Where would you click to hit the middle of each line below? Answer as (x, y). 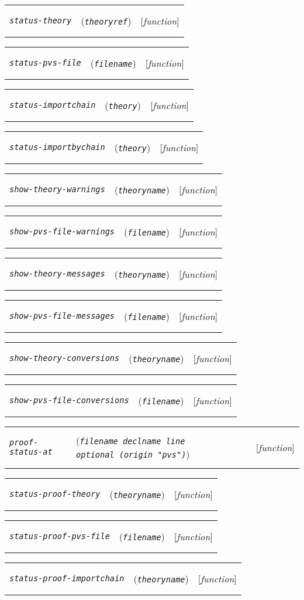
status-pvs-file (45, 63)
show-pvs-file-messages (62, 316)
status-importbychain (57, 147)
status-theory (41, 21)
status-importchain (53, 105)
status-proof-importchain (67, 578)
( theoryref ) (106, 21)
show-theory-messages (57, 274)
